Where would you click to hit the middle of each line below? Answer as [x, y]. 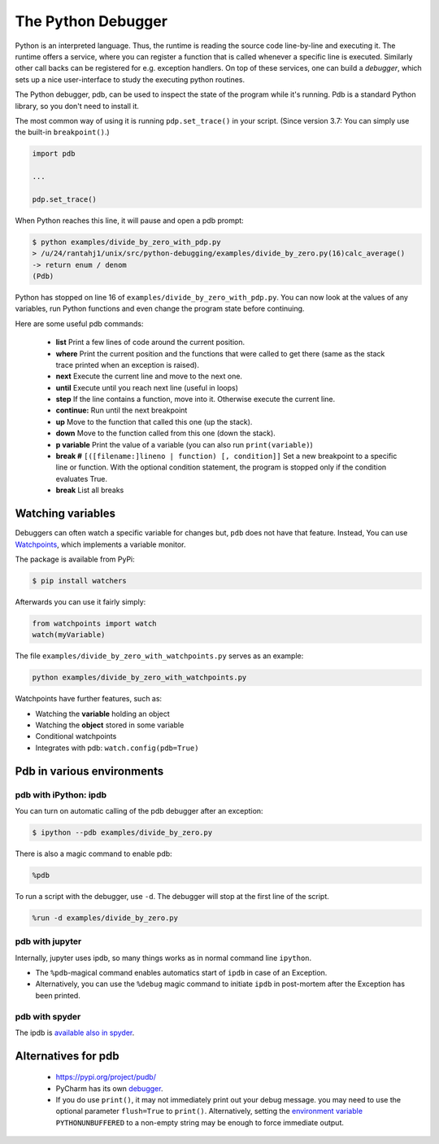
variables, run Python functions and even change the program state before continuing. [160, 308]
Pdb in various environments [89, 771]
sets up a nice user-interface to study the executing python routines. [130, 79]
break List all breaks [90, 490]
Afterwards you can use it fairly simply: [80, 601]
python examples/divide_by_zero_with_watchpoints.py [139, 678]
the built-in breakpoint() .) [62, 132]
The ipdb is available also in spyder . [75, 1033]
